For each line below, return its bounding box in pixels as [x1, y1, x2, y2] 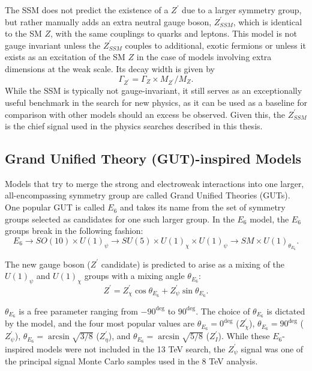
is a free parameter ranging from [19, 304, 138, 317]
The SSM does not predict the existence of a [5, 4, 169, 16]
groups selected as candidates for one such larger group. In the [5, 212, 235, 225]
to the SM [5, 27, 42, 40]
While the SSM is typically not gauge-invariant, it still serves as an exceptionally [5, 84, 302, 97]
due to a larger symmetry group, [182, 4, 302, 16]
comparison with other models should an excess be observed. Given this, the [5, 108, 286, 120]
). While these [218, 330, 270, 342]
